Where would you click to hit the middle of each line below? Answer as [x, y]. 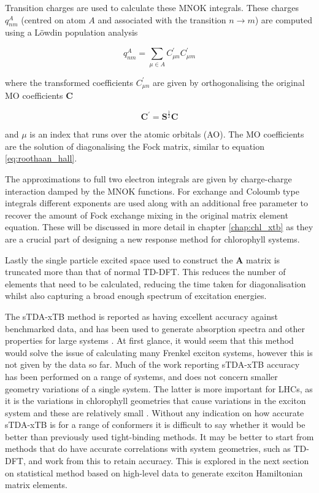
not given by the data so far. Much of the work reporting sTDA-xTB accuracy [152, 364]
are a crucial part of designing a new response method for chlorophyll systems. [152, 239]
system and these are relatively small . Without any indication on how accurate [155, 412]
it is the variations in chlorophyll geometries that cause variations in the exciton [156, 401]
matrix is [263, 259]
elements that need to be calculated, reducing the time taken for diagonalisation [156, 283]
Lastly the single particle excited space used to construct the [119, 259]
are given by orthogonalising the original [229, 82]
